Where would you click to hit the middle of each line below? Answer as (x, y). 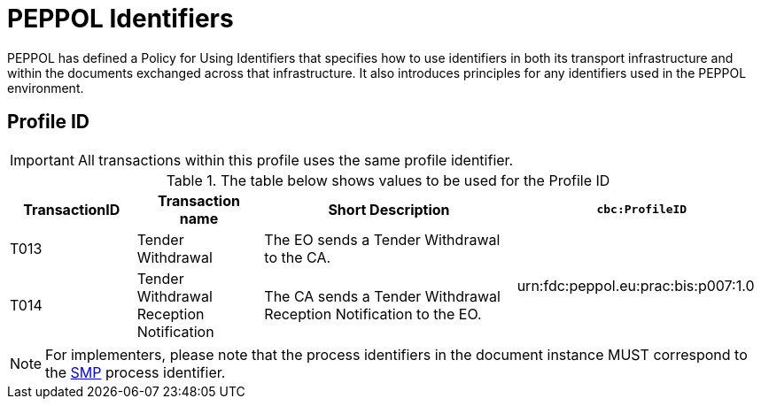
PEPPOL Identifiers (120, 19)
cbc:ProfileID (642, 210)
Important (42, 160)
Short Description (389, 209)
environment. (46, 88)
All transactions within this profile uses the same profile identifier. (295, 160)
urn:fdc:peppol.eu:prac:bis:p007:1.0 (636, 285)
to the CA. (298, 257)
